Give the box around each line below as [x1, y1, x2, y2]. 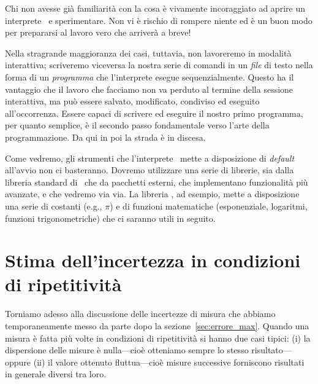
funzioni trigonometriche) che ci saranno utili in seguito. [5, 211, 216, 224]
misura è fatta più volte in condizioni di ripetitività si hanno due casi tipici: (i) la [5, 331, 311, 344]
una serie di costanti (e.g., [5, 199, 102, 212]
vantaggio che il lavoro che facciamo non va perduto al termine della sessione [5, 82, 293, 95]
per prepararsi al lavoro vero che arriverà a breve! [5, 26, 191, 39]
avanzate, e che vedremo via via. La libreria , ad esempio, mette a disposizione [5, 187, 300, 200]
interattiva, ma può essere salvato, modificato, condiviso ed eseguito [5, 95, 260, 108]
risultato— [251, 343, 292, 356]
